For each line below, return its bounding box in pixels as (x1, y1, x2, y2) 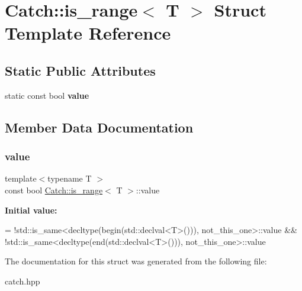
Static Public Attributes (5, 61, 156, 79)
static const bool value (5, 89, 89, 101)
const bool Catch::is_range (5, 183, 103, 196)
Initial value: (5, 203, 57, 216)
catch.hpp (5, 274, 40, 287)
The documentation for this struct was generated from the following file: (5, 255, 267, 267)
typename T (47, 172, 92, 185)
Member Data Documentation (5, 118, 194, 136)
